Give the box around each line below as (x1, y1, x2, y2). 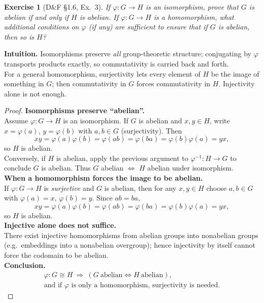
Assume (4, 115, 28, 125)
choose (206, 182, 227, 193)
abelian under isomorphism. (147, 162, 234, 173)
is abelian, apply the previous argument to (56, 152, 188, 163)
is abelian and (139, 115, 182, 125)
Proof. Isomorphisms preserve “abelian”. (4, 105, 145, 116)
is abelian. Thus (41, 162, 91, 173)
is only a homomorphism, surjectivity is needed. (71, 282, 220, 289)
